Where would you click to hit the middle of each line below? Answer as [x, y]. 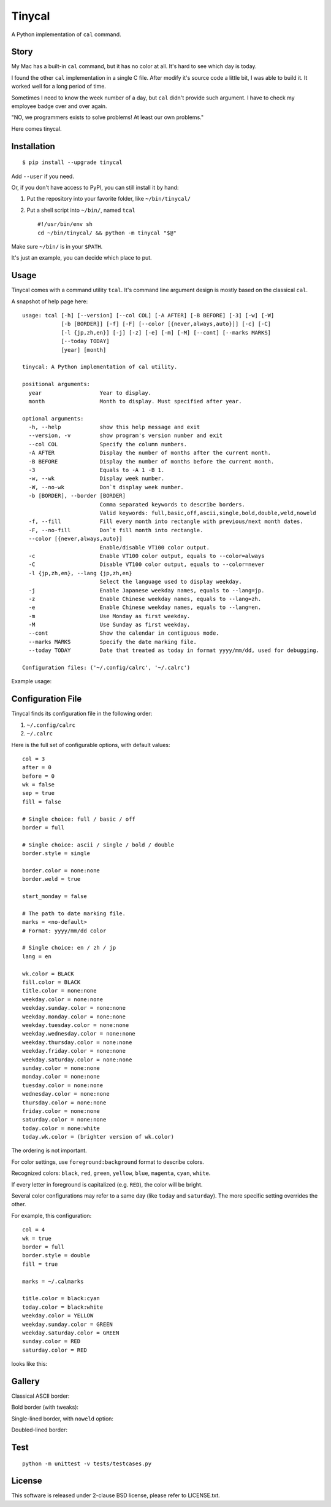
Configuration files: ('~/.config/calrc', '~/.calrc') [106, 668]
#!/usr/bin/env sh [65, 224]
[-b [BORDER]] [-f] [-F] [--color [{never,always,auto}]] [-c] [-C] [166, 324]
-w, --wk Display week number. [97, 478]
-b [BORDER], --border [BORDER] [77, 496]
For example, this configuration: [51, 1215]
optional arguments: [53, 418]
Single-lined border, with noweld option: [62, 1419]
